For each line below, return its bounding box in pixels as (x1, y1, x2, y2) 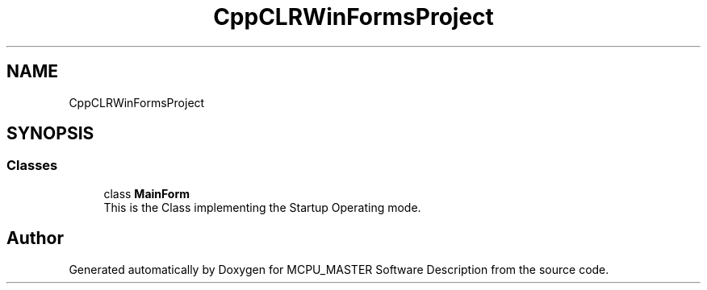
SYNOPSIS (6, 123, 94, 144)
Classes (6, 157, 58, 174)
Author (6, 228, 64, 249)
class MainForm (103, 186, 190, 201)
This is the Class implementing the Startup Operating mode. (103, 200, 421, 214)
